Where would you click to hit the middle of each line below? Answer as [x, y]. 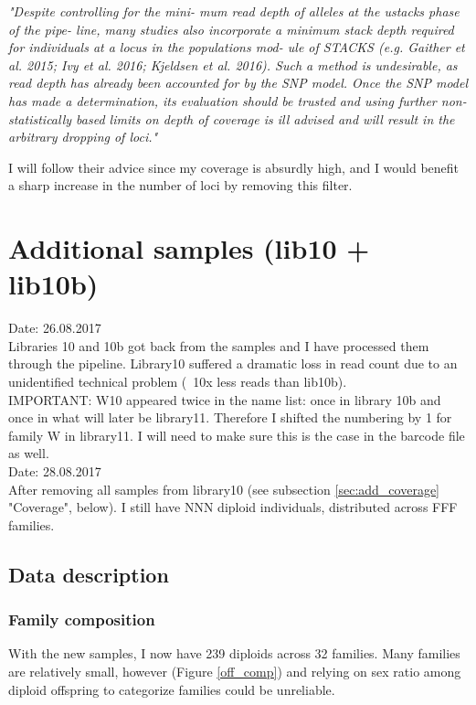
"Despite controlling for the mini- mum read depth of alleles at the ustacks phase [234, 11]
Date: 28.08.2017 [55, 471]
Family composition [82, 620]
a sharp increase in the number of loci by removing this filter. [180, 185]
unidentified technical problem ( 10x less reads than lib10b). [178, 382]
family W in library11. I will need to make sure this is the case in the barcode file [237, 435]
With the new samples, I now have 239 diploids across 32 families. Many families [234, 653]
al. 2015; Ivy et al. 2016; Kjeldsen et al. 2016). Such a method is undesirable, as [233, 64]
